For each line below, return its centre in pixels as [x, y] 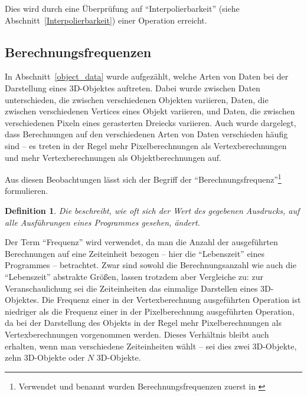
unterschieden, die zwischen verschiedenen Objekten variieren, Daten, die [137, 99]
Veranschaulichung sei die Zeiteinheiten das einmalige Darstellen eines [131, 288]
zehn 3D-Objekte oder [45, 357]
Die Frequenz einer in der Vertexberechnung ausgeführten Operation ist [171, 300]
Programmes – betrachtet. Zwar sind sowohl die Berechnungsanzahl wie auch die [151, 265]
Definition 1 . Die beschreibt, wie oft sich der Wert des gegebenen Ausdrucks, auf [152, 210]
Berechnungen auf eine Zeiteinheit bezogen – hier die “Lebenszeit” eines [135, 253]
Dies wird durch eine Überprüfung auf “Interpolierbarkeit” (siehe [122, 8]
